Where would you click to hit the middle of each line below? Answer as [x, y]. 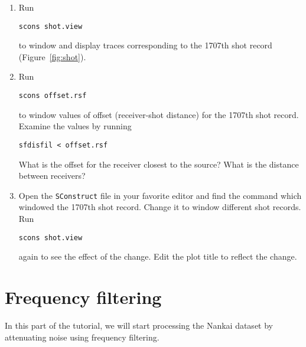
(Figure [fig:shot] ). [52, 56]
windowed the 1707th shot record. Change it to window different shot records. [160, 207]
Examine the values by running [75, 126]
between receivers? [52, 176]
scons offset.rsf [53, 96]
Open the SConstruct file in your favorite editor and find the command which [160, 195]
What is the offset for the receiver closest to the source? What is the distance [159, 164]
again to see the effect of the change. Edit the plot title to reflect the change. [158, 256]
